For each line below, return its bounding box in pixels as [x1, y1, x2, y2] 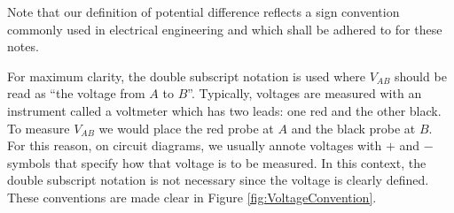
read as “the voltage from [7, 84, 145, 103]
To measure [7, 118, 70, 137]
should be [395, 66, 447, 85]
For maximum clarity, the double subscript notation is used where [7, 66, 365, 85]
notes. [7, 37, 39, 56]
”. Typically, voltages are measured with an [187, 84, 422, 103]
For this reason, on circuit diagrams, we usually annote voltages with [7, 136, 382, 155]
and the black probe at [291, 118, 416, 137]
